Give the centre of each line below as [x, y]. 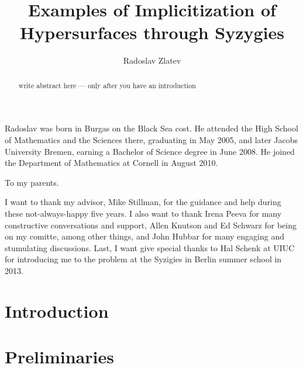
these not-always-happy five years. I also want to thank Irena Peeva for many [143, 213]
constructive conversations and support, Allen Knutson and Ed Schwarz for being [151, 225]
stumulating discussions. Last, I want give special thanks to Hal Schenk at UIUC [150, 247]
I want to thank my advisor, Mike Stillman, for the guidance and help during [143, 202]
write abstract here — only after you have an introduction [107, 85]
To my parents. [32, 182]
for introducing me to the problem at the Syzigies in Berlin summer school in [143, 259]
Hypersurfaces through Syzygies [152, 32]
